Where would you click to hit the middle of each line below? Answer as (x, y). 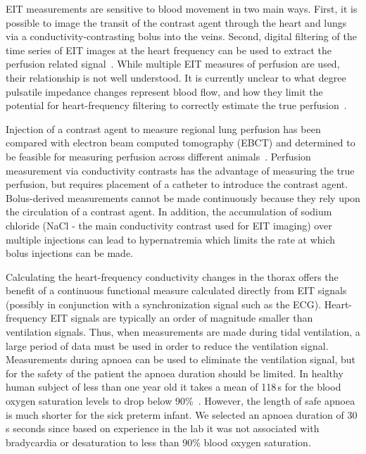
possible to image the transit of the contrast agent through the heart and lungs (176, 22)
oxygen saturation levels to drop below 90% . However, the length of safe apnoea (181, 401)
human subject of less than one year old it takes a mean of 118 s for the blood (173, 387)
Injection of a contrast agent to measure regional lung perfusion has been (163, 128)
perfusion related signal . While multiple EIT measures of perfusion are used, (173, 64)
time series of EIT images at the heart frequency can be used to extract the (169, 50)
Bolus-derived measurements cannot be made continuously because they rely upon (183, 197)
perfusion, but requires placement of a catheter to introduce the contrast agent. (177, 184)
